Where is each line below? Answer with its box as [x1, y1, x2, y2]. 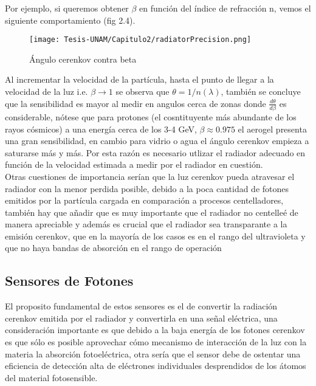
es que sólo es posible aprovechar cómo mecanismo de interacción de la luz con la [5, 336, 307, 348]
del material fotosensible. [5, 371, 98, 384]
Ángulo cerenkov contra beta [29, 52, 137, 65]
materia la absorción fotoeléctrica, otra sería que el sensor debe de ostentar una [5, 347, 301, 360]
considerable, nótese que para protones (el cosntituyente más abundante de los [5, 110, 297, 123]
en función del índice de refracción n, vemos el [139, 2, 311, 14]
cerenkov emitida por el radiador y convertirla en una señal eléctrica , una [5, 311, 278, 324]
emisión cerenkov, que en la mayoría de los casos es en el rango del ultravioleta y [5, 229, 306, 242]
